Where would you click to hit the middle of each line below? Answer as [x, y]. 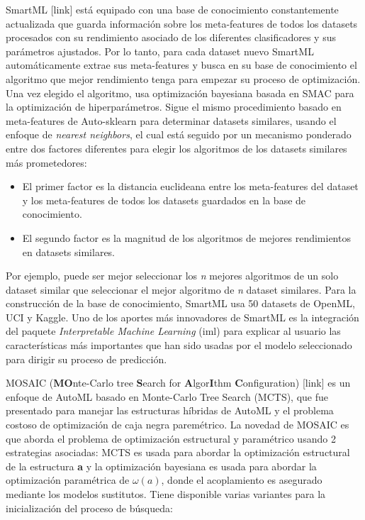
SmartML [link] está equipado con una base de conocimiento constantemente [172, 9]
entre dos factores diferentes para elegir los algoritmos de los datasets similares [176, 148]
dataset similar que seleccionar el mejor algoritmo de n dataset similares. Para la [181, 289]
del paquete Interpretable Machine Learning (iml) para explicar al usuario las [173, 331]
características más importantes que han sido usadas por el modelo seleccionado [179, 345]
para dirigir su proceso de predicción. [86, 359]
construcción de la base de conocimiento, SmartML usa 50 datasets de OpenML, [180, 303]
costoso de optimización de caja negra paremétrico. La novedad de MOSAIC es [178, 425]
